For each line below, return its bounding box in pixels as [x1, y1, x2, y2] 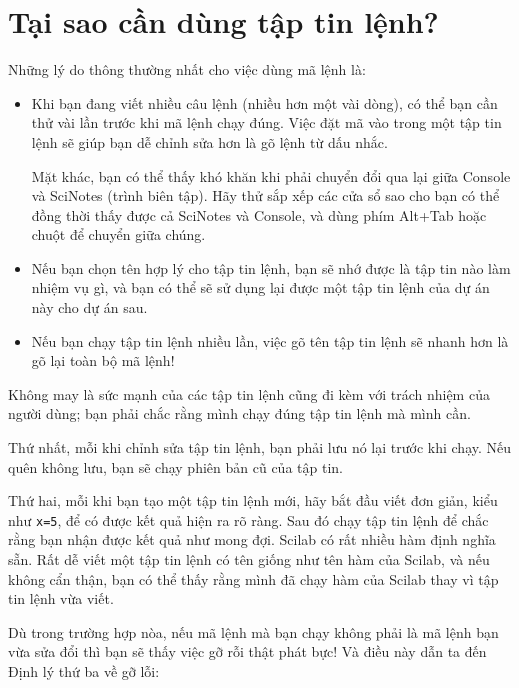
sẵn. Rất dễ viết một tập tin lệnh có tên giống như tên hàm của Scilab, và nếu [8, 549, 490, 570]
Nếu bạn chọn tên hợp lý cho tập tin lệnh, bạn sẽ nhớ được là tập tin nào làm [31, 257, 511, 278]
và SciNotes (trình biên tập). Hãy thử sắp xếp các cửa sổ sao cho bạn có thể [31, 185, 500, 206]
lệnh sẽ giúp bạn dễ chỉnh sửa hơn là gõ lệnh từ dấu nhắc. [31, 131, 388, 152]
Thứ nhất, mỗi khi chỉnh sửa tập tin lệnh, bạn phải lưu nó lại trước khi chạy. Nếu [8, 437, 512, 458]
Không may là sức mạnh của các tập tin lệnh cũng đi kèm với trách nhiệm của [8, 383, 490, 404]
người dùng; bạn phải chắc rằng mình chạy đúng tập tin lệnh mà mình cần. [8, 403, 471, 424]
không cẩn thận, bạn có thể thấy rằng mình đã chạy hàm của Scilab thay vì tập [8, 568, 499, 589]
